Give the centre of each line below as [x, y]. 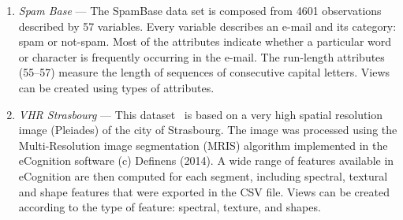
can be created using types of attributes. [116, 87]
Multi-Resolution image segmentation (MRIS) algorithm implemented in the [203, 145]
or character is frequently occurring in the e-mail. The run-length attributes [201, 56]
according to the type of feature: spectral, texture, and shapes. [170, 207]
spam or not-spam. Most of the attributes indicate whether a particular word [205, 41]
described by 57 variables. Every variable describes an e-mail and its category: [207, 26]
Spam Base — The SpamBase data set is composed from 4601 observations [200, 10]
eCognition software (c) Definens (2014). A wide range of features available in [206, 160]
